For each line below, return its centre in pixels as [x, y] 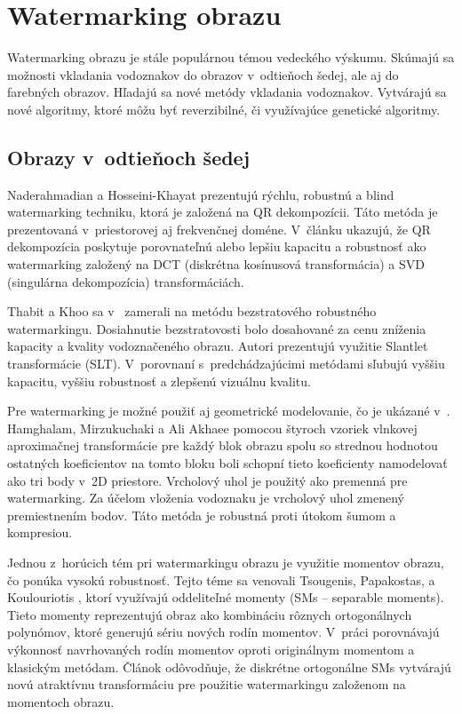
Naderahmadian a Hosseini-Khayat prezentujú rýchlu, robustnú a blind [201, 194]
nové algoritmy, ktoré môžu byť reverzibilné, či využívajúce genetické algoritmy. [224, 109]
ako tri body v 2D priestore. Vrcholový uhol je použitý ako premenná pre [207, 480]
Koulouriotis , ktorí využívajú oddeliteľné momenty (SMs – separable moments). [226, 597]
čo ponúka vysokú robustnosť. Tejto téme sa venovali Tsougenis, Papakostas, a [221, 579]
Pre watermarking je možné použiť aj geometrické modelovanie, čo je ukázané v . [229, 411]
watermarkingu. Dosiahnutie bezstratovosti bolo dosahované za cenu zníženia [217, 328]
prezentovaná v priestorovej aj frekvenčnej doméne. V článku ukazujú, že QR [219, 229]
